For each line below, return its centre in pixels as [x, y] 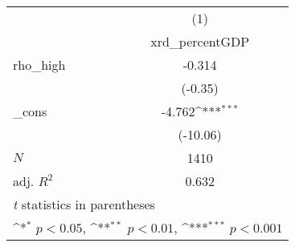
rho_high [39, 65]
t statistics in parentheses [84, 204]
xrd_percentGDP [200, 41]
